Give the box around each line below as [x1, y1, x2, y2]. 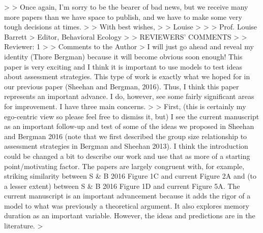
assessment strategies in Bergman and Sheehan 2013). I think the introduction [4, 141, 248, 151]
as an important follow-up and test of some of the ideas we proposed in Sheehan [4, 121, 254, 131]
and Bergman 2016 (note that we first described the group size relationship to [4, 130, 247, 141]
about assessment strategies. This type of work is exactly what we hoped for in [4, 71, 250, 82]
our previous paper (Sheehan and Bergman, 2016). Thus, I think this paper [4, 81, 239, 91]
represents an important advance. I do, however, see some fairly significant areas [4, 91, 254, 102]
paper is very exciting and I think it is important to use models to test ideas [4, 61, 243, 72]
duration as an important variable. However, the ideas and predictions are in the [4, 210, 255, 221]
